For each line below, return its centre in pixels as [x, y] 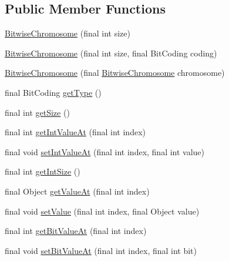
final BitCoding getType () [53, 92]
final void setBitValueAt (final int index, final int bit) [101, 250]
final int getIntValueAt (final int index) [75, 132]
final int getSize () [37, 112]
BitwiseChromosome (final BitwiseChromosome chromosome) [115, 73]
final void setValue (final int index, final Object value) [102, 211]
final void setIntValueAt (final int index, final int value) [105, 151]
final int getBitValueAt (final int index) [76, 231]
